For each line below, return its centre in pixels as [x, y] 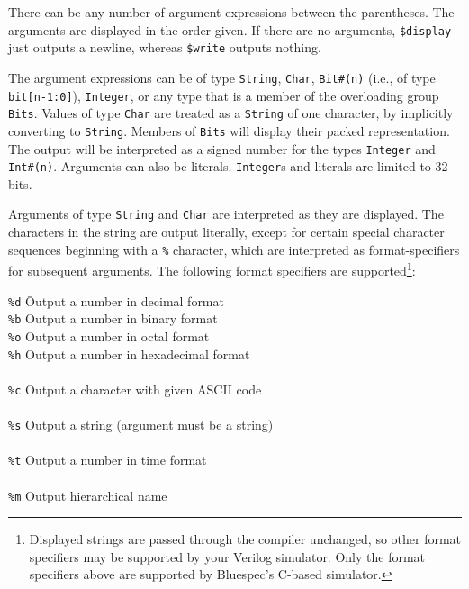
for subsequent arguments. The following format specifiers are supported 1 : [212, 269]
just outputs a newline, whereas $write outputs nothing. [165, 47]
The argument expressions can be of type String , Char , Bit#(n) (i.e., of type [222, 77]
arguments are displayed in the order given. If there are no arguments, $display [230, 29]
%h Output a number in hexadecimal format [129, 353]
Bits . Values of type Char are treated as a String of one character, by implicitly [231, 113]
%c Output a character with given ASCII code [135, 389]
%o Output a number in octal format [109, 335]
